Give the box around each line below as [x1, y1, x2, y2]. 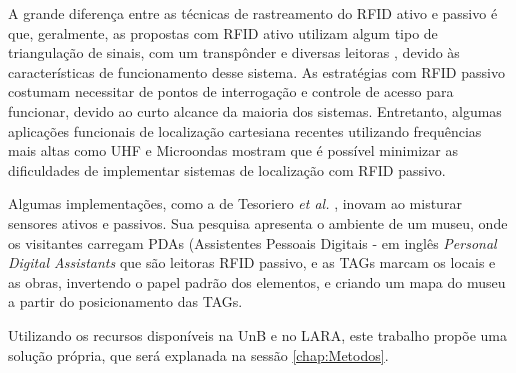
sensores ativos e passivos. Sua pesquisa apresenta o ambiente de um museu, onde [8, 212, 508, 233]
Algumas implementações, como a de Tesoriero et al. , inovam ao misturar [8, 193, 462, 214]
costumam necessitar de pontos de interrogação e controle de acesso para [8, 81, 454, 102]
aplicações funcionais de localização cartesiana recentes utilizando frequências [8, 120, 482, 141]
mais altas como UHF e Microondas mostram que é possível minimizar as [8, 140, 458, 161]
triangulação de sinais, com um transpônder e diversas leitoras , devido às [8, 42, 460, 63]
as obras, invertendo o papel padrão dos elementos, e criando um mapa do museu [8, 271, 506, 292]
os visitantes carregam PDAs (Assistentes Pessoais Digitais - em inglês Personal [8, 232, 497, 253]
